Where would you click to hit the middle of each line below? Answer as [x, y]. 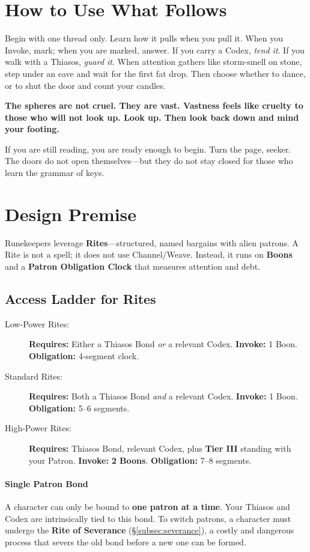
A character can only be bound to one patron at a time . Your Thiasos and [147, 506]
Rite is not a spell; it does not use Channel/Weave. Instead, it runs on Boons [149, 254]
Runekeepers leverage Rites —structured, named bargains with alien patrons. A [152, 242]
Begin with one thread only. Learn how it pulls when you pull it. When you [144, 38]
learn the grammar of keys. [55, 173]
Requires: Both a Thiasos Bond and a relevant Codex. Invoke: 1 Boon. [163, 396]
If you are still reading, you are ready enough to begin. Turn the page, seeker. [148, 149]
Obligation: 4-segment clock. [84, 355]
